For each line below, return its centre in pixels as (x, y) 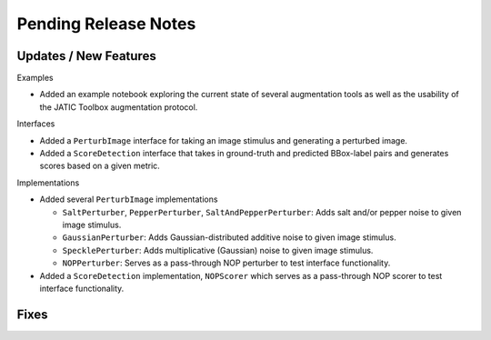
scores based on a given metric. (100, 166)
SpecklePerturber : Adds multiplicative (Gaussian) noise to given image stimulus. (218, 250)
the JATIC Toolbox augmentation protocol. (119, 107)
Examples (35, 78)
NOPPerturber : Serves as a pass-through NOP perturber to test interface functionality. (226, 263)
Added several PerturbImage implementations (129, 199)
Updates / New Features (86, 56)
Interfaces (36, 124)
